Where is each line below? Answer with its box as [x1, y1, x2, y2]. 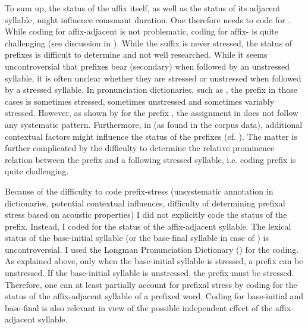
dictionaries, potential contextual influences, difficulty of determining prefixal [5, 196, 285, 209]
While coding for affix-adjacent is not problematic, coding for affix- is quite [5, 25, 278, 37]
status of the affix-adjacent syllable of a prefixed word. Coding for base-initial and [5, 290, 304, 302]
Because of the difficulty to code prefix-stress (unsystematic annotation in [5, 184, 274, 197]
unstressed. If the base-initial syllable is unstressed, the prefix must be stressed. [5, 267, 294, 279]
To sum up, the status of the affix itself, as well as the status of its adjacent [5, 2, 281, 14]
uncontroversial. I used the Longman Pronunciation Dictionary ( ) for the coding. [5, 243, 299, 255]
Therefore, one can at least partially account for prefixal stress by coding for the [5, 278, 297, 290]
